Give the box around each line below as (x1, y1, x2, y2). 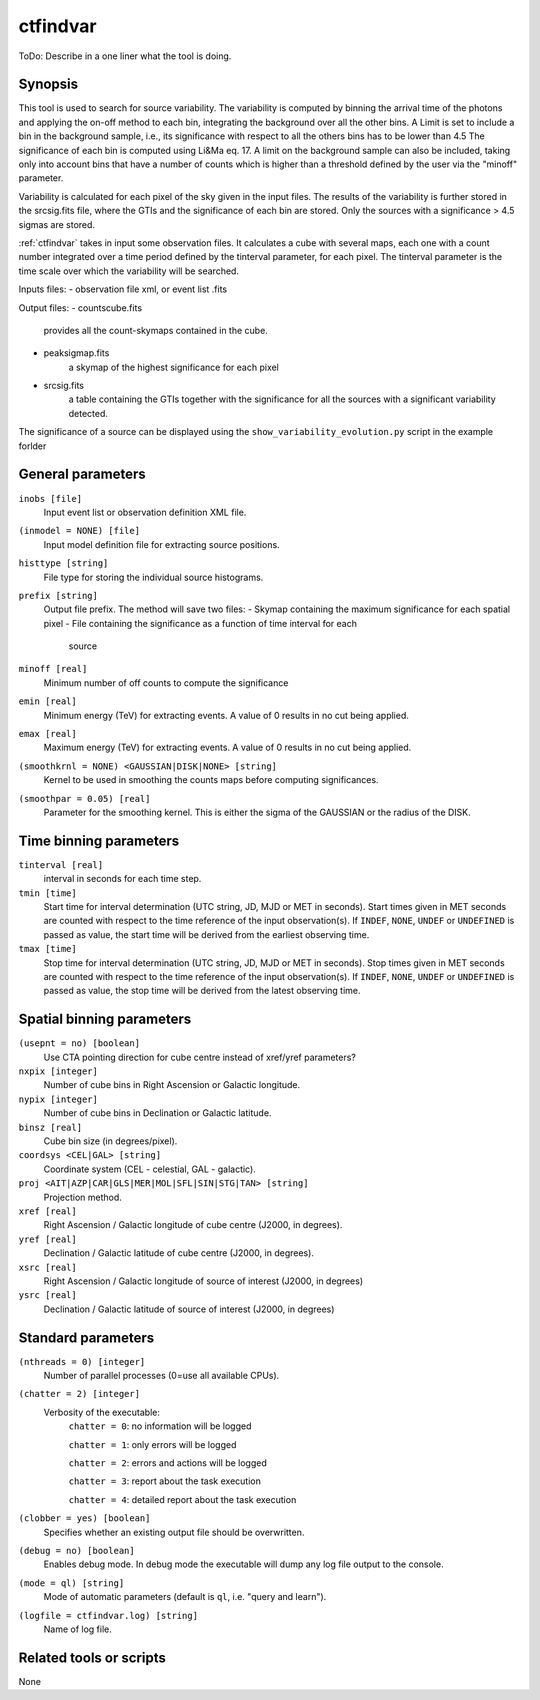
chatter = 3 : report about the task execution (68, 1475, 262, 1487)
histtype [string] (18, 558, 109, 569)
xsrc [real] (18, 1261, 77, 1273)
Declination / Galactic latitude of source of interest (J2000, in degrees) (43, 1303, 335, 1315)
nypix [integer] (18, 1093, 99, 1105)
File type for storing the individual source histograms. (43, 571, 264, 583)
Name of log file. (43, 1623, 112, 1635)
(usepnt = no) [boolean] (18, 1038, 140, 1049)
